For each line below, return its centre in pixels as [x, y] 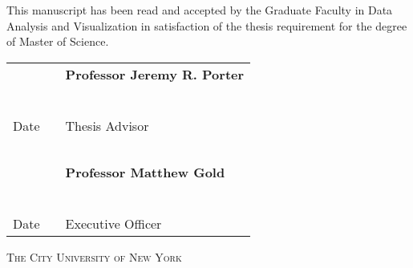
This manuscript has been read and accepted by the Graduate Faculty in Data [200, 10]
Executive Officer [113, 223]
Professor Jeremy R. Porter [155, 74]
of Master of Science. [58, 41]
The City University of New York [94, 256]
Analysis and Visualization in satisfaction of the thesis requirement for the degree [207, 25]
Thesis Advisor [107, 125]
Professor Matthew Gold [145, 172]
